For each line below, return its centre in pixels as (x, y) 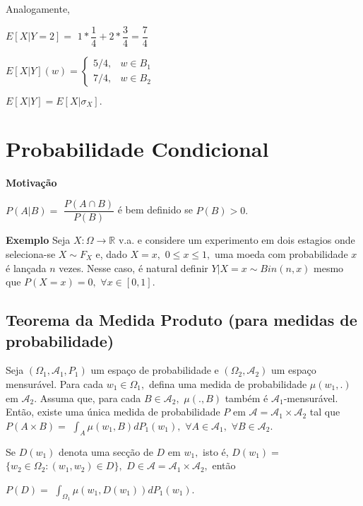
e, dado (111, 254)
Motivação (31, 182)
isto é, (216, 451)
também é (246, 398)
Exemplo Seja (38, 240)
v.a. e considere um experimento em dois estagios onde (237, 240)
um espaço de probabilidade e (155, 370)
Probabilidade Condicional (137, 148)
